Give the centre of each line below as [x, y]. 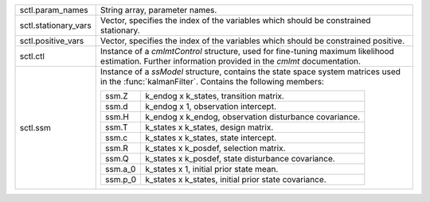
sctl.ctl [32, 56]
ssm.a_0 [120, 169]
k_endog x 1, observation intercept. [210, 106]
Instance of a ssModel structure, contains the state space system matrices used [250, 72]
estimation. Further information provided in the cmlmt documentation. [231, 61]
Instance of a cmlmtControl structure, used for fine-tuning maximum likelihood [247, 51]
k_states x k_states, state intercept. [211, 138]
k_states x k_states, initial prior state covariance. [235, 179]
